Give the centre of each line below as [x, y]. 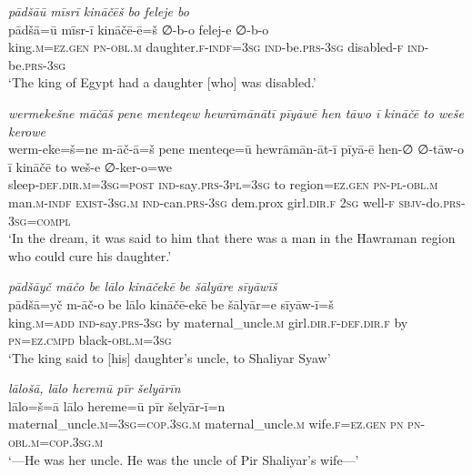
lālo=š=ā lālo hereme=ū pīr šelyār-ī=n [117, 405]
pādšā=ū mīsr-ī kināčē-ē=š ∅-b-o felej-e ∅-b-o [139, 29]
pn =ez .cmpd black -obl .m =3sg [90, 340]
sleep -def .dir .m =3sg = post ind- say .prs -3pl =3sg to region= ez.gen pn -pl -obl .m [223, 184]
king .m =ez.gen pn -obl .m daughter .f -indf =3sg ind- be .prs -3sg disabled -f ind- [219, 47]
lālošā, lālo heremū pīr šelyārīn [95, 388]
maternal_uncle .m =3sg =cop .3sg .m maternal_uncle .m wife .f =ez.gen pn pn [215, 424]
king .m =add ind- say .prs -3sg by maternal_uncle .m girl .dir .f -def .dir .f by [208, 322]
